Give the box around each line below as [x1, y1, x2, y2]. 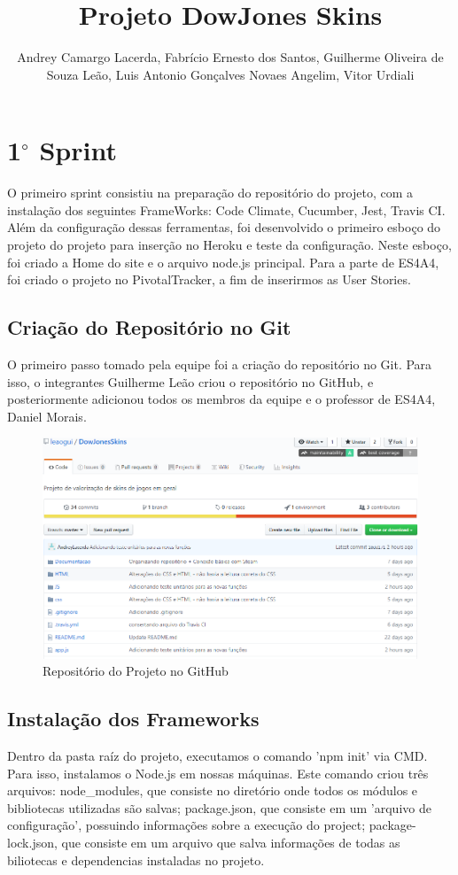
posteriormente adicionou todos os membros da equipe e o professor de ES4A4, [7, 390, 436, 408]
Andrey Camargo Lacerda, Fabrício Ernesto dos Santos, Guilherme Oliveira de [17, 48, 444, 66]
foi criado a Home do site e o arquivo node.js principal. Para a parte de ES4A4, [7, 252, 439, 271]
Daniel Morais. [7, 407, 87, 425]
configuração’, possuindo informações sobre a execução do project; [7, 816, 366, 834]
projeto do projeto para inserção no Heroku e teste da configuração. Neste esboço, [7, 236, 452, 254]
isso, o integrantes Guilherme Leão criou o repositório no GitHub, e [7, 372, 374, 391]
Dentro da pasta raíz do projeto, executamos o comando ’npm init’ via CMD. [7, 747, 428, 765]
